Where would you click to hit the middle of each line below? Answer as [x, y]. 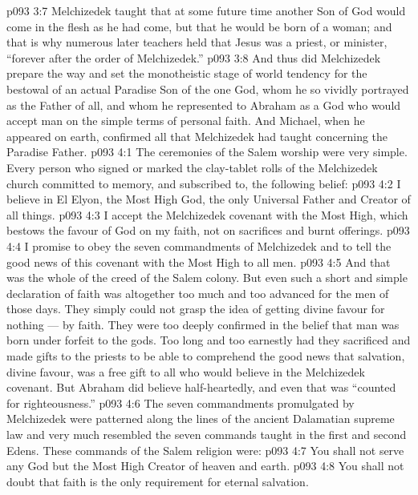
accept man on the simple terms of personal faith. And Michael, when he [186, 121]
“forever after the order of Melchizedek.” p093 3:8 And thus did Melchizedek [194, 57]
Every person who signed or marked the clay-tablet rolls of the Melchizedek [192, 167]
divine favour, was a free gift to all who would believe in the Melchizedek [186, 371]
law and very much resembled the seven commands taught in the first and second [207, 435]
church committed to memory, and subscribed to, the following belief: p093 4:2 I [204, 183]
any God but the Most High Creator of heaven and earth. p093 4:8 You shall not [205, 466]
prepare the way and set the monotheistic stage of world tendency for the [187, 73]
